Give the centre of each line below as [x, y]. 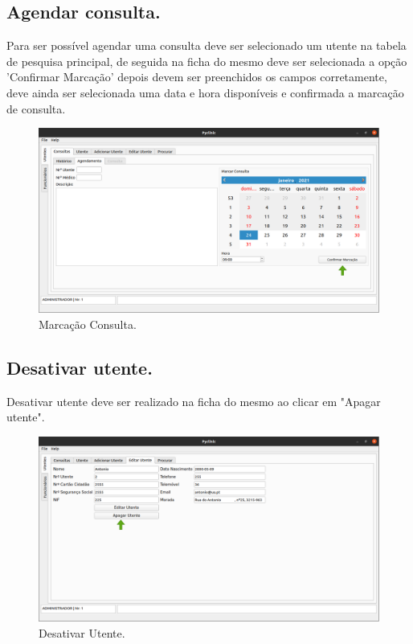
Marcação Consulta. [88, 324]
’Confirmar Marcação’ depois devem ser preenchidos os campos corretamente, [197, 77]
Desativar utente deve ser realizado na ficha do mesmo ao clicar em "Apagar [194, 401]
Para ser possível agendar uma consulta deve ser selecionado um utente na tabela [206, 45]
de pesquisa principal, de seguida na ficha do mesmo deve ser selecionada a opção [207, 61]
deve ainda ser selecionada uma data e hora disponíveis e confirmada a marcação [205, 92]
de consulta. [36, 108]
